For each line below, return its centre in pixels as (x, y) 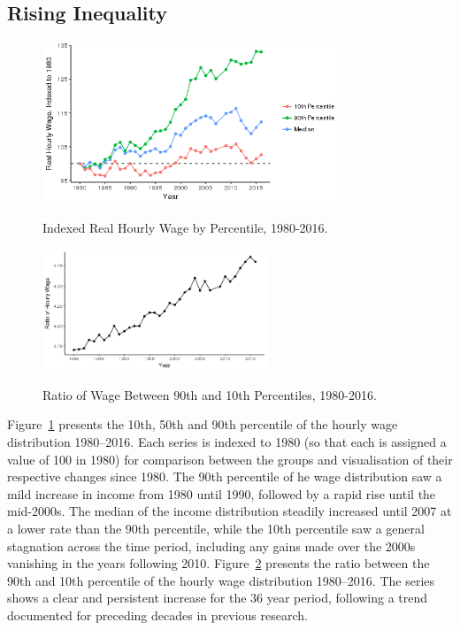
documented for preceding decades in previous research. (157, 615)
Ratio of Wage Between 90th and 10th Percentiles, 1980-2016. (210, 394)
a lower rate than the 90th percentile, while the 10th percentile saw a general (216, 528)
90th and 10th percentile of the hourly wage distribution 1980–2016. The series (221, 580)
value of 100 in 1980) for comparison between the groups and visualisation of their (230, 459)
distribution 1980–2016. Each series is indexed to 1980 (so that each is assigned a (227, 442)
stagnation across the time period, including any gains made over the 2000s (211, 545)
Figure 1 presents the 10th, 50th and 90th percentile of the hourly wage (203, 424)
